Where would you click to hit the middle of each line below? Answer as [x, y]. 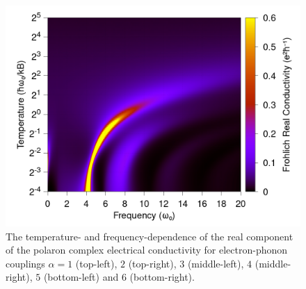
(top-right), [152, 263]
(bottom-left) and [81, 277]
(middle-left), [216, 263]
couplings [25, 263]
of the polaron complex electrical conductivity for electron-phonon [147, 250]
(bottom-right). [162, 277]
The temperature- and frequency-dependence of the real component [150, 236]
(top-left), [96, 263]
